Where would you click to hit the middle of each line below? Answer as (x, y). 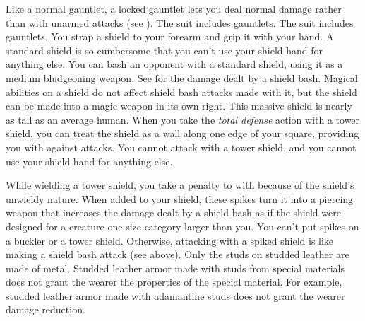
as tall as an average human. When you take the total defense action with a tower (183, 119)
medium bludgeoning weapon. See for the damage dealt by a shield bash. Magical (182, 77)
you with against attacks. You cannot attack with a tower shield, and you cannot (181, 147)
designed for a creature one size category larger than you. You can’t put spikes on (182, 226)
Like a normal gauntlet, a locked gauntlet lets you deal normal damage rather (174, 8)
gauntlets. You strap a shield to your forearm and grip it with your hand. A (170, 36)
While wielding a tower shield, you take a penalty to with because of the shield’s (180, 185)
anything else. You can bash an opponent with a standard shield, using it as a (174, 64)
